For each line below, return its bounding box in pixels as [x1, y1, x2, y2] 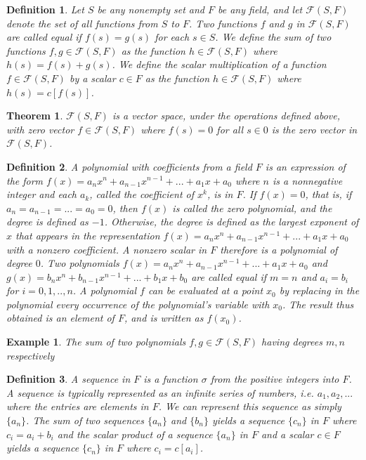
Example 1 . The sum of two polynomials [6, 334, 186, 349]
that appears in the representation [15, 228, 160, 242]
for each [155, 29, 190, 44]
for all [216, 121, 244, 136]
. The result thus [282, 296, 354, 311]
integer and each [6, 187, 77, 202]
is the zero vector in [271, 121, 358, 136]
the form [6, 173, 44, 188]
